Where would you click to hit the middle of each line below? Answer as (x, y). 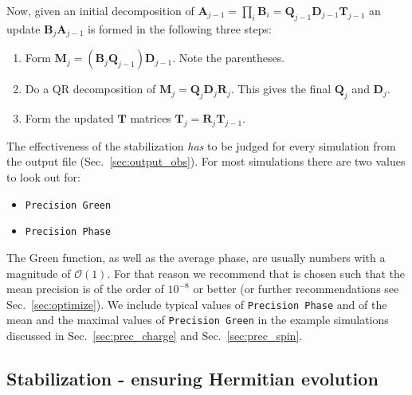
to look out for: (44, 177)
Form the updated (69, 118)
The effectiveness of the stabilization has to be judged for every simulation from (201, 145)
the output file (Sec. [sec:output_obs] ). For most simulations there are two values (206, 161)
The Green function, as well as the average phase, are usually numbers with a (196, 257)
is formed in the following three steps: (179, 28)
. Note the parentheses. (229, 58)
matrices (151, 118)
